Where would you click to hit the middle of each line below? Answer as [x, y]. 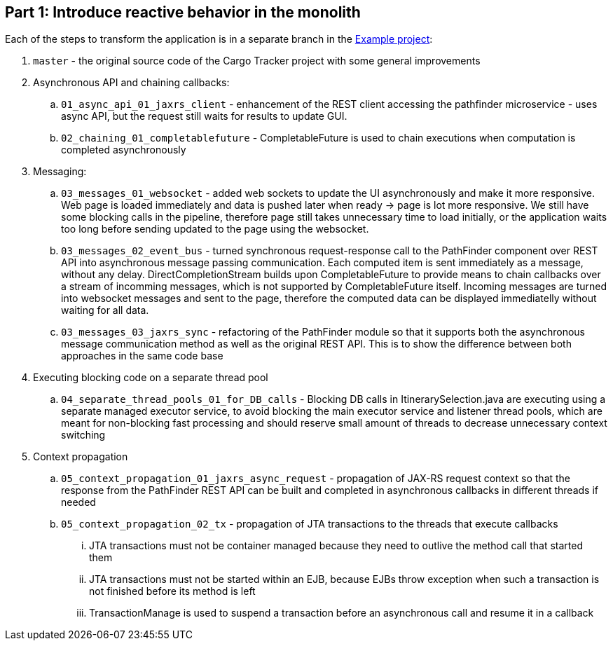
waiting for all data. [105, 310]
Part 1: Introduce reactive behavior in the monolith [183, 12]
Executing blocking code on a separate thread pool [151, 378]
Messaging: [60, 172]
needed [78, 502]
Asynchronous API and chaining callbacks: [131, 83]
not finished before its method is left [172, 591]
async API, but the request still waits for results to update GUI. [204, 116]
